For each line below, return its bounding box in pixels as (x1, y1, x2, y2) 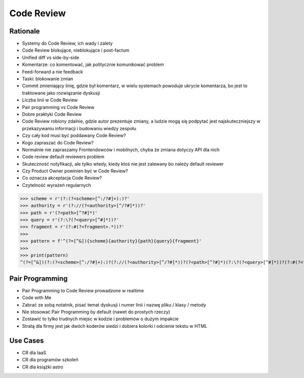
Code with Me (22, 294, 52, 301)
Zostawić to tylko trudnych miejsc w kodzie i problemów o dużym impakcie (22, 316, 179, 322)
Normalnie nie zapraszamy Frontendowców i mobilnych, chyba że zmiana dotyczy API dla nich (22, 146, 220, 153)
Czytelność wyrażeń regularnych (22, 182, 91, 188)
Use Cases (9, 336, 44, 345)
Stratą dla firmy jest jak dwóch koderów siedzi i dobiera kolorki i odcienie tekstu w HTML (22, 323, 208, 329)
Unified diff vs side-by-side (22, 54, 80, 60)
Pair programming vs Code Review (22, 104, 95, 110)
